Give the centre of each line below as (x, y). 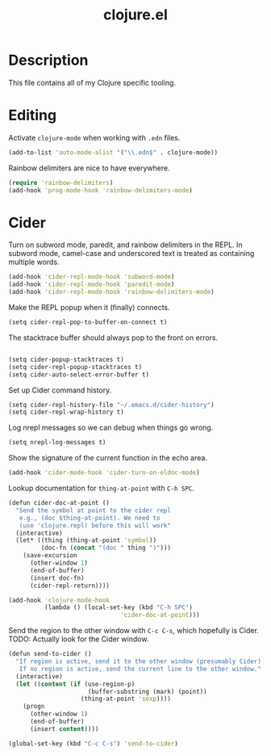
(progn (34, 707)
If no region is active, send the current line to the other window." (140, 669)
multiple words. (34, 262)
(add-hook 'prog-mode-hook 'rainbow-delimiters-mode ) (101, 190)
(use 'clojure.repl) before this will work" (95, 525)
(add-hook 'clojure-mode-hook (59, 600)
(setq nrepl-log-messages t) (57, 443)
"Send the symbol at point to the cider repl (94, 510)
